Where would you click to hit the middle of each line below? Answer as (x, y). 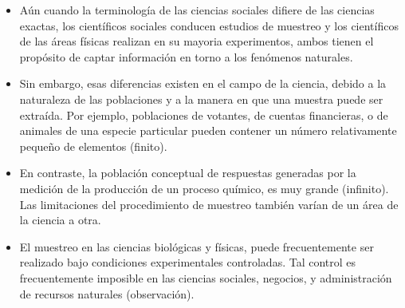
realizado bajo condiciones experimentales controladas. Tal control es (188, 262)
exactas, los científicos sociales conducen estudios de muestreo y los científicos (209, 25)
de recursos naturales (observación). (107, 293)
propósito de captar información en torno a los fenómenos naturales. (186, 56)
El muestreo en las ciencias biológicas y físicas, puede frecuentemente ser (197, 246)
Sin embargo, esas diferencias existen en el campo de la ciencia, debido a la (203, 83)
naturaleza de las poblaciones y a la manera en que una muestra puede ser (201, 99)
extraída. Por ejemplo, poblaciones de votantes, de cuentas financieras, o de (204, 115)
